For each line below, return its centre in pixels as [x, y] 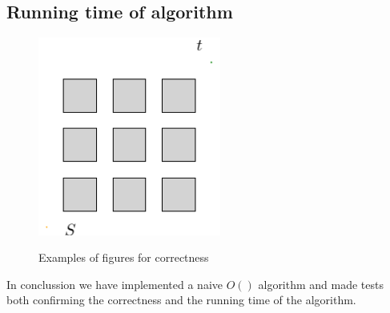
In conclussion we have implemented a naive [115, 284]
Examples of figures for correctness [124, 257]
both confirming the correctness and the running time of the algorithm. [181, 300]
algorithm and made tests [321, 284]
